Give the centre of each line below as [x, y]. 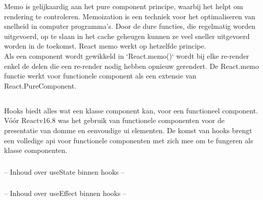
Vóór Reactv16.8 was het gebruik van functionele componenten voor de [114, 120]
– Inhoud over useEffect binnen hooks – [65, 193]
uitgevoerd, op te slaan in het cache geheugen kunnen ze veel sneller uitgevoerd [127, 36]
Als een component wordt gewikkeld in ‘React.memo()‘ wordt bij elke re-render [127, 55]
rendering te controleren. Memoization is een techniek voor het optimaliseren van [130, 16]
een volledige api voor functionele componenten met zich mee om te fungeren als [129, 140]
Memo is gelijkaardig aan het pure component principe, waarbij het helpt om [124, 6]
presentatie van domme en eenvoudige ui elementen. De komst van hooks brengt [128, 130]
